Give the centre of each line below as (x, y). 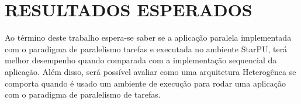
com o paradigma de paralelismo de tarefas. (83, 94)
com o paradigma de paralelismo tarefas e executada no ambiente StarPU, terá (146, 49)
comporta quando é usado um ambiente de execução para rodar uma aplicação (145, 83)
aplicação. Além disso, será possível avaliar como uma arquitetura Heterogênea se (150, 71)
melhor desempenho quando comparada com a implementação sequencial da (141, 60)
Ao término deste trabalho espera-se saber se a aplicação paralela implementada (148, 37)
